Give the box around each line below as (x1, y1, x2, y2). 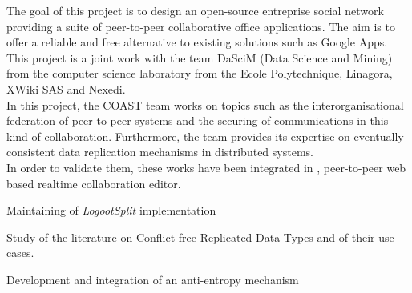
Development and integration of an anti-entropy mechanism (6, 271, 299, 287)
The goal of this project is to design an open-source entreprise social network (6, 2, 384, 18)
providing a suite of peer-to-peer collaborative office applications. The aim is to (6, 18, 395, 34)
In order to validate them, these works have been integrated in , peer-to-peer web (6, 159, 406, 175)
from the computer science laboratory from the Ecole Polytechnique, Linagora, (6, 65, 393, 82)
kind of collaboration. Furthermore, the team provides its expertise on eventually (6, 127, 404, 144)
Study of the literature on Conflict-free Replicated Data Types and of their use (6, 228, 394, 245)
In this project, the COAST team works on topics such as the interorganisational (6, 96, 404, 113)
